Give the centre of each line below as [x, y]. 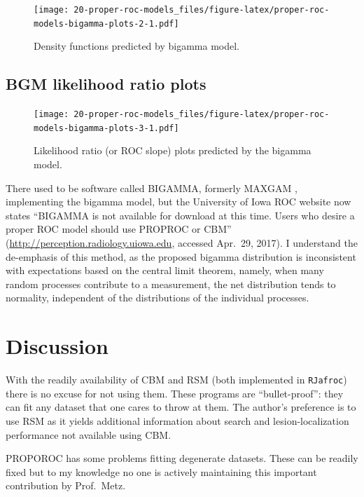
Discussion [57, 346]
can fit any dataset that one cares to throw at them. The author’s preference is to [181, 407]
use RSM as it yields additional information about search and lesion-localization [177, 420]
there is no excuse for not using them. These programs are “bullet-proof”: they [175, 393]
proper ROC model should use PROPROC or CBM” [119, 229]
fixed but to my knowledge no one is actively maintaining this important [161, 471]
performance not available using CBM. [89, 434]
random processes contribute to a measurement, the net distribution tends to [171, 284]
